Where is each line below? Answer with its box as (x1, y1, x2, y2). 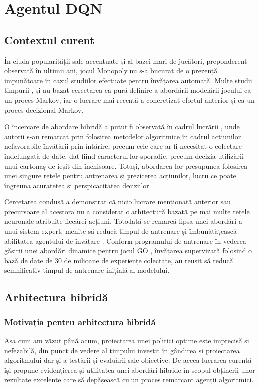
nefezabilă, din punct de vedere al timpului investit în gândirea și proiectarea (4, 345, 240, 355)
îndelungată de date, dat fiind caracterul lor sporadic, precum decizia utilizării (4, 150, 244, 161)
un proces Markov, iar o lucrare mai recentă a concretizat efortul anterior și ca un (4, 94, 255, 105)
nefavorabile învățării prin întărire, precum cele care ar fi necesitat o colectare (4, 141, 242, 151)
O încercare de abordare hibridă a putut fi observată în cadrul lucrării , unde (4, 121, 240, 132)
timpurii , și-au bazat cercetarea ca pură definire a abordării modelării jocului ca (4, 85, 251, 95)
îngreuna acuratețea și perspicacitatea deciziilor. (4, 180, 151, 190)
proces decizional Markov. (4, 104, 84, 115)
